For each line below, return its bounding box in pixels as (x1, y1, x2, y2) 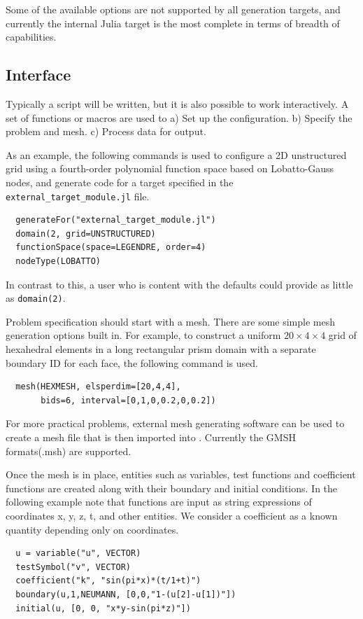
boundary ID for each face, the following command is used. (6, 355, 258, 370)
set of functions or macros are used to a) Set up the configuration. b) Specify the (6, 110, 353, 125)
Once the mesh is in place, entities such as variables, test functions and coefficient (6, 467, 356, 482)
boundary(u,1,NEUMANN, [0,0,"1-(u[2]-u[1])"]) (15, 589, 236, 599)
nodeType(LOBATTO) (15, 256, 101, 266)
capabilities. (6, 29, 57, 44)
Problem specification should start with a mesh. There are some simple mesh (6, 314, 336, 328)
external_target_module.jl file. (6, 188, 150, 203)
